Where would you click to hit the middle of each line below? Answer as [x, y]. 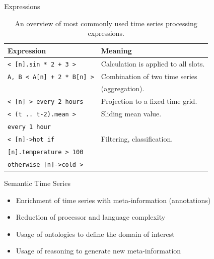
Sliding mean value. [131, 114]
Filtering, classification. [137, 139]
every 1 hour [29, 127]
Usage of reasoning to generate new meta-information [98, 251]
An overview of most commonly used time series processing [106, 23]
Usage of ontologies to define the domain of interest [95, 234]
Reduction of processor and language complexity [91, 217]
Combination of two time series [149, 76]
